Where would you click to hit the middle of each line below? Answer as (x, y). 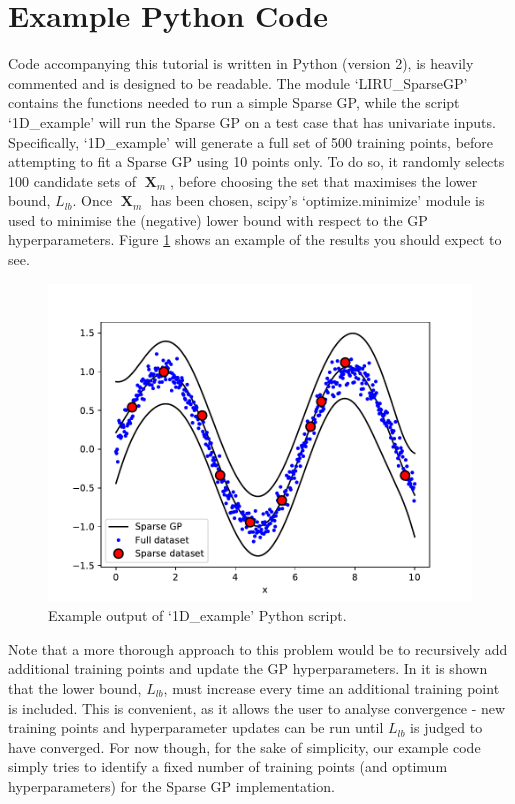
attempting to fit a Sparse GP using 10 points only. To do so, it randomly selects (256, 161)
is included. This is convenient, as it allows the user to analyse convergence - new (257, 707)
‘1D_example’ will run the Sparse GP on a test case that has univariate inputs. (252, 121)
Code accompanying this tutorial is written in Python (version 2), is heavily (241, 63)
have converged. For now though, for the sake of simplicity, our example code (244, 746)
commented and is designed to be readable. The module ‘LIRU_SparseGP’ (238, 82)
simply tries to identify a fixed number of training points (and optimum (228, 766)
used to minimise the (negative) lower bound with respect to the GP (218, 219)
